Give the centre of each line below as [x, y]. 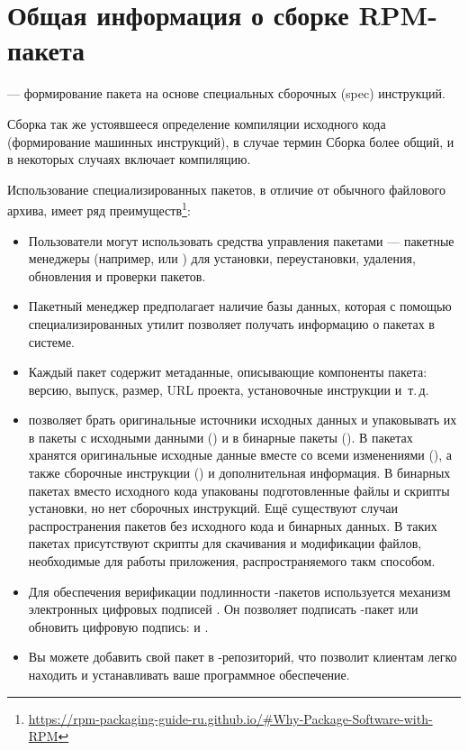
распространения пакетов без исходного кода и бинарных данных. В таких [233, 525]
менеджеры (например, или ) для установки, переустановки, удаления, [222, 258]
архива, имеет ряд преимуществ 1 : [99, 209]
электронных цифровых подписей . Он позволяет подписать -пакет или [223, 609]
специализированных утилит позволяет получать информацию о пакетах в [231, 323]
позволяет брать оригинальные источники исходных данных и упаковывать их [243, 420]
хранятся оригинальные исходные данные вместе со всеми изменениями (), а [240, 455]
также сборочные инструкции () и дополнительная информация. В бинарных [239, 473]
